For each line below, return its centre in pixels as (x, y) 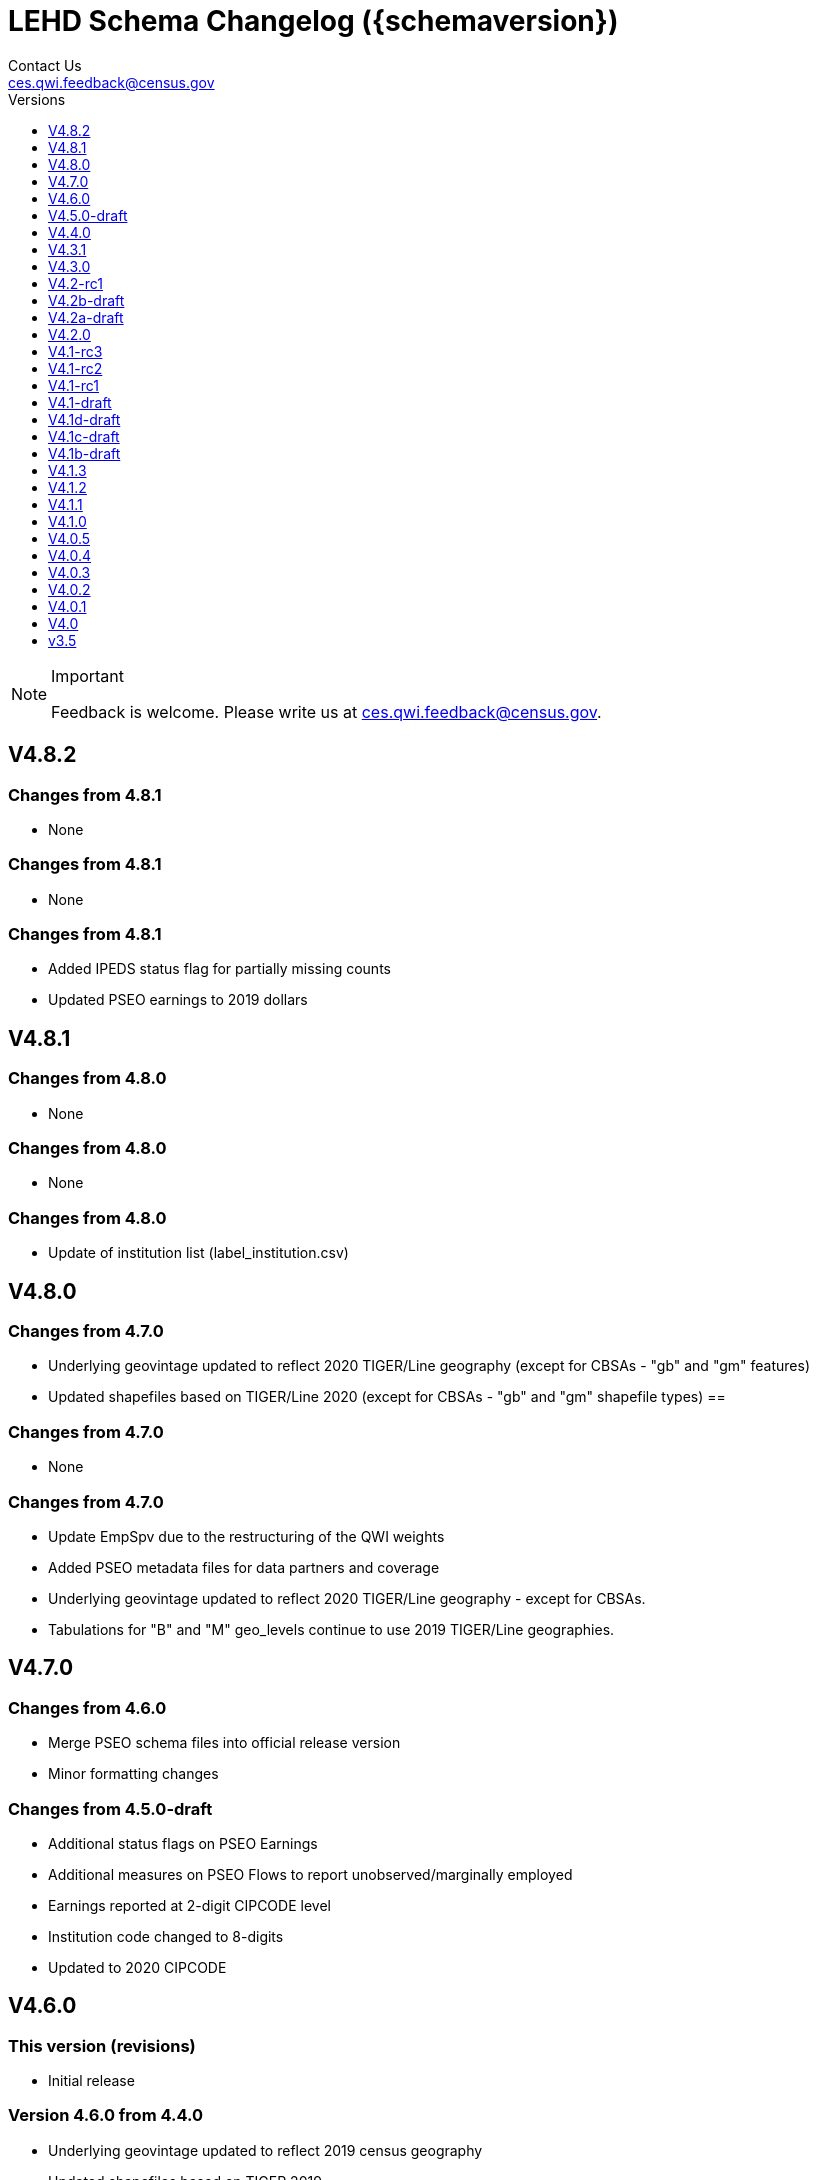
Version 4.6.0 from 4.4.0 (105, 2115)
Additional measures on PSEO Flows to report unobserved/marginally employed (310, 1874)
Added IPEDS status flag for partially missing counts (219, 969)
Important (88, 675)
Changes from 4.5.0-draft (110, 1808)
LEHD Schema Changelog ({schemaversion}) (313, 21)
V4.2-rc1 (76, 283)
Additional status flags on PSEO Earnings (183, 1843)
